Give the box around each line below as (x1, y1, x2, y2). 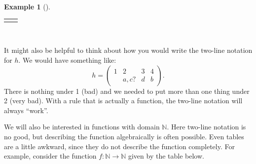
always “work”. (4, 105, 48, 115)
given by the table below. (128, 151, 204, 161)
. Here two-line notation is (167, 122, 246, 132)
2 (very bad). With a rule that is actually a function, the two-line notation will (4, 95, 243, 106)
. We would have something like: (18, 55, 116, 65)
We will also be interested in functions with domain (4, 122, 160, 132)
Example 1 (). (4, 1, 50, 11)
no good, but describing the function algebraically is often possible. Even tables (4, 131, 244, 141)
